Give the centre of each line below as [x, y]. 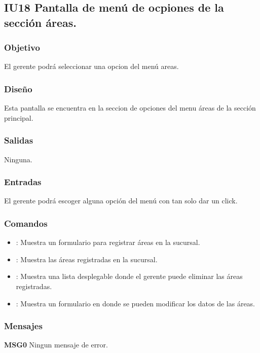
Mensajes [23, 326]
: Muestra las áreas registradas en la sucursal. [87, 259]
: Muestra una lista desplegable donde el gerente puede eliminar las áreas [129, 276]
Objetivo [22, 47]
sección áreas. [41, 22]
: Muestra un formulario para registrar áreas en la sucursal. [108, 242]
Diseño [18, 89]
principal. [19, 117]
